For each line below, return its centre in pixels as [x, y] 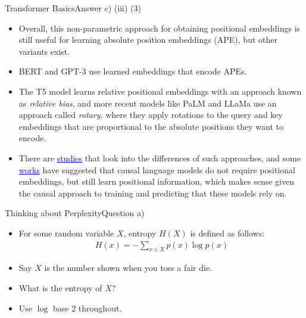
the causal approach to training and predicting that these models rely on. [153, 193]
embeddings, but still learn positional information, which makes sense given [156, 181]
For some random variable [66, 233]
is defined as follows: [227, 233]
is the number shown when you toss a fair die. [128, 268]
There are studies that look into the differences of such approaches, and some [160, 158]
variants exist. [44, 51]
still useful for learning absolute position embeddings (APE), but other [148, 40]
